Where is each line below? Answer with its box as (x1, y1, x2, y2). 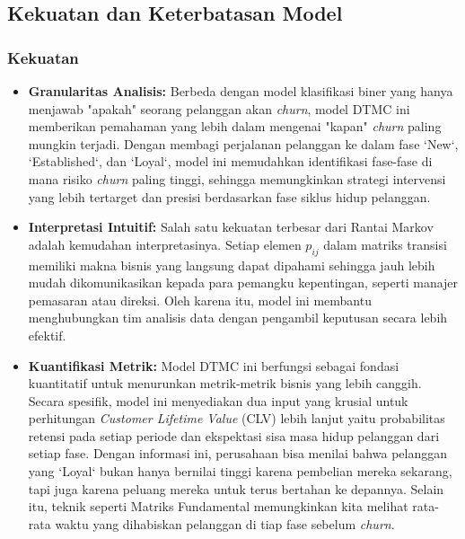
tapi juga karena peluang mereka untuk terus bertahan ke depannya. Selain (28, 479, 444, 498)
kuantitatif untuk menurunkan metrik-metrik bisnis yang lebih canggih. (28, 374, 422, 393)
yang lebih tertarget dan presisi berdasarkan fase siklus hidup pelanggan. (28, 187, 431, 206)
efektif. (28, 325, 66, 344)
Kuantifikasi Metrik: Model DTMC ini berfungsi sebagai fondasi (28, 356, 399, 375)
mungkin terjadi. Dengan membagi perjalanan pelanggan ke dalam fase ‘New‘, (28, 134, 459, 153)
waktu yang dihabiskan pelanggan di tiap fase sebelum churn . (55, 514, 395, 533)
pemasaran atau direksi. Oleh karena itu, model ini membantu (28, 290, 372, 309)
